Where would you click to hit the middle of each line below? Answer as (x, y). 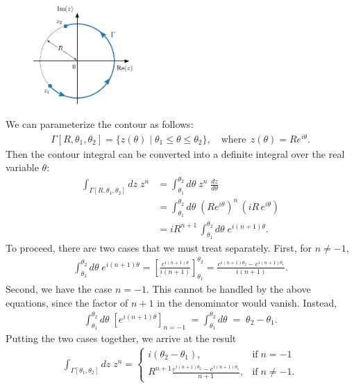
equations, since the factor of (67, 302)
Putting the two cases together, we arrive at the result (121, 338)
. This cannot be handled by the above (228, 289)
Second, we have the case (59, 289)
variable (22, 167)
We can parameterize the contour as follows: (100, 124)
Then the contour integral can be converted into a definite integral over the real (175, 153)
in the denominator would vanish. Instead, (247, 302)
